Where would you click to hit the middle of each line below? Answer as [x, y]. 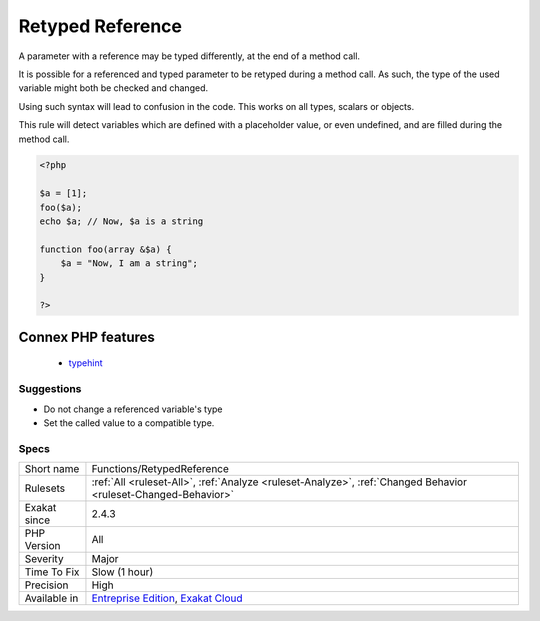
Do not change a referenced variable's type [133, 409]
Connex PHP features [86, 336]
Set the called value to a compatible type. [129, 422]
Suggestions [50, 389]
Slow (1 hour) [122, 572]
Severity [44, 559]
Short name [52, 469]
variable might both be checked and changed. [113, 88]
